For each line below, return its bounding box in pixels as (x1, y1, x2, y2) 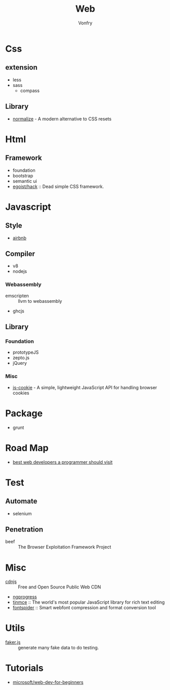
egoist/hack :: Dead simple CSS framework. (12, 183, 104, 190)
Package (5, 407, 43, 419)
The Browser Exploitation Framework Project (18, 544, 112, 550)
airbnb (12, 235, 26, 241)
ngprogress (12, 594, 37, 600)
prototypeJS (12, 349, 39, 356)
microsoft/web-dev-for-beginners (12, 679, 84, 685)
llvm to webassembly (18, 298, 62, 304)
